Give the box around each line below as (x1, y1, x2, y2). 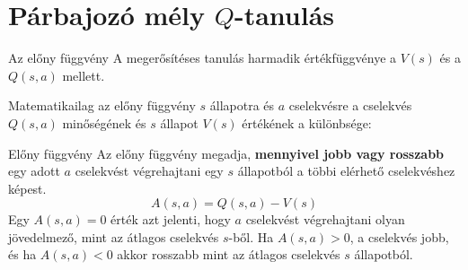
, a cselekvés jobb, (349, 227, 449, 246)
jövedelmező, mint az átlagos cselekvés (8, 227, 219, 246)
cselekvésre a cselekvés (288, 96, 412, 115)
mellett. (62, 65, 105, 84)
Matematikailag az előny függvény (8, 96, 196, 115)
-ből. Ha (228, 227, 274, 246)
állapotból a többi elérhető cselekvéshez (237, 161, 455, 180)
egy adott (8, 161, 60, 180)
